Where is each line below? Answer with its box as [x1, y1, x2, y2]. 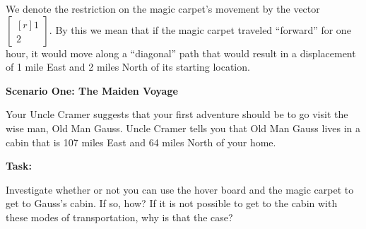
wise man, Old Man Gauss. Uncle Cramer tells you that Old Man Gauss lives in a [6, 120, 361, 135]
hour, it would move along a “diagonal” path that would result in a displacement [6, 45, 356, 60]
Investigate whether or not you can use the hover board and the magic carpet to [6, 182, 354, 196]
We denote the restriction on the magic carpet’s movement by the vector [6, 1, 320, 16]
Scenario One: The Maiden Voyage [6, 83, 178, 98]
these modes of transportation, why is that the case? [6, 209, 233, 224]
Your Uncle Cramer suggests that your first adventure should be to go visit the [6, 107, 348, 122]
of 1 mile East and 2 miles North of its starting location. [6, 59, 250, 74]
